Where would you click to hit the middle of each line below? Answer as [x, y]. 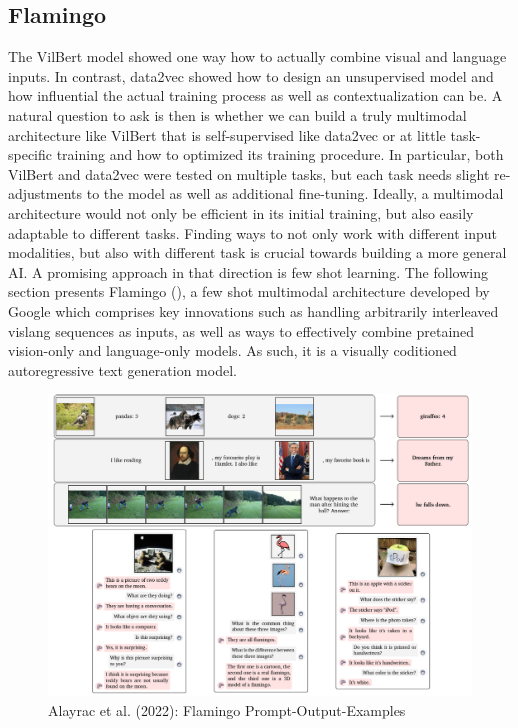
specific [30, 154]
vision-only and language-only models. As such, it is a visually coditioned [232, 350]
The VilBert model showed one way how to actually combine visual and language [257, 56]
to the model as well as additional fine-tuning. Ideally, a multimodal [295, 193]
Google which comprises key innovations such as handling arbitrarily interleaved [253, 310]
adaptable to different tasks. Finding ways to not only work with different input [253, 232]
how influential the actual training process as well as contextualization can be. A [255, 95]
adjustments [45, 193]
